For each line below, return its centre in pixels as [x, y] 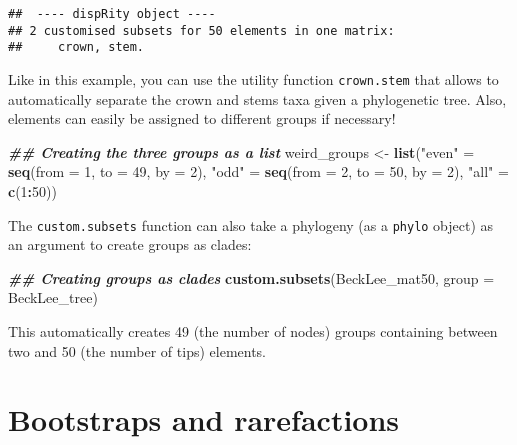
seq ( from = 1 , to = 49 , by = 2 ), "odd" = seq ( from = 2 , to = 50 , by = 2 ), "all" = [258, 171]
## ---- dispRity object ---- [112, 14]
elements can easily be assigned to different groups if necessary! [202, 118]
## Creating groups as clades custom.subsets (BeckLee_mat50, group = [251, 277]
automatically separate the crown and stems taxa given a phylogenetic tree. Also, [257, 98]
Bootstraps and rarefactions [204, 419]
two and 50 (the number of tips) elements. [137, 350]
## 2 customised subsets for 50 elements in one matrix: [201, 30]
